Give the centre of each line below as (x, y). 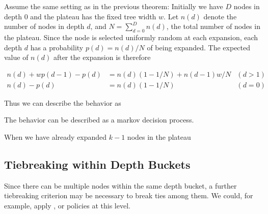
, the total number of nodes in (213, 26)
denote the (220, 16)
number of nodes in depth (44, 26)
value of (16, 57)
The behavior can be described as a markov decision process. (99, 120)
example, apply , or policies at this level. (67, 205)
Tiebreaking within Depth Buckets (97, 164)
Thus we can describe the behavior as (63, 102)
